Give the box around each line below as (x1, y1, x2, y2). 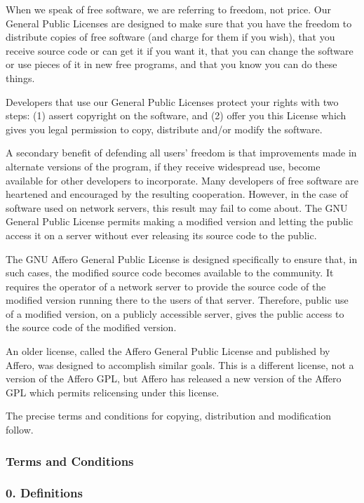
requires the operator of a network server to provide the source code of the (6, 279, 326, 293)
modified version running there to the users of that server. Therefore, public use (6, 293, 349, 307)
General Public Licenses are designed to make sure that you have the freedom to (6, 15, 352, 30)
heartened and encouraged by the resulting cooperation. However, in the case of (6, 187, 349, 201)
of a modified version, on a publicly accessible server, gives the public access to (6, 306, 344, 321)
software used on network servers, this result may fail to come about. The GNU (6, 200, 348, 215)
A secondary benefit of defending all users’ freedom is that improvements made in (6, 145, 357, 160)
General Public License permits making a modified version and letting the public (6, 214, 353, 229)
